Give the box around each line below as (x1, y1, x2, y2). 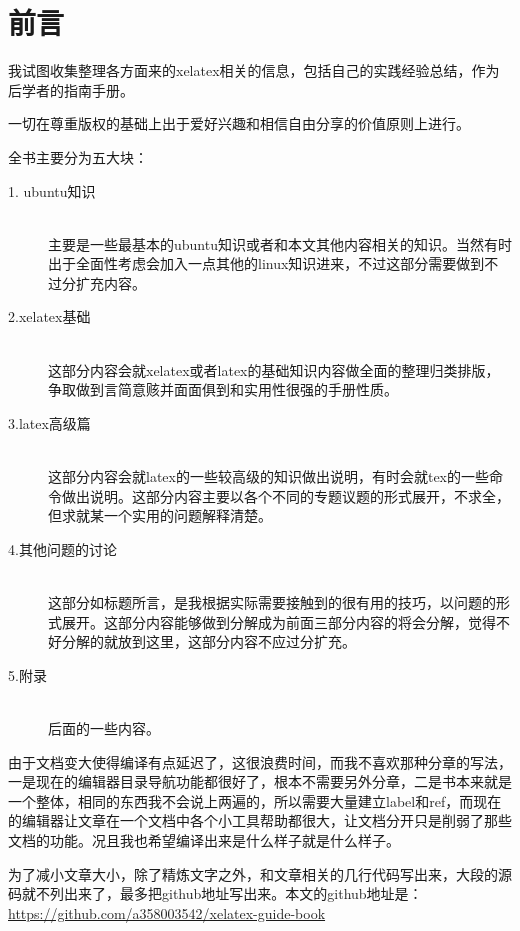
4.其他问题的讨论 (8, 538, 117, 559)
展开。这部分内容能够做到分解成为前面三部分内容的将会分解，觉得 (61, 611, 496, 632)
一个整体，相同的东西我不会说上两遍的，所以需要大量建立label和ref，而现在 (8, 790, 502, 811)
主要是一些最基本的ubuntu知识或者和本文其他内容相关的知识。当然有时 (48, 233, 512, 254)
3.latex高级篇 (8, 412, 91, 433)
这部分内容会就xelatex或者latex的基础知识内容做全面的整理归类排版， (48, 359, 500, 380)
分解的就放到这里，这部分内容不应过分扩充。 (61, 631, 356, 652)
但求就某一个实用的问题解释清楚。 (48, 505, 272, 526)
